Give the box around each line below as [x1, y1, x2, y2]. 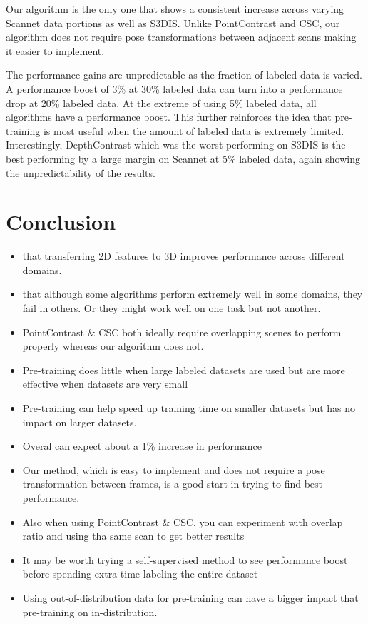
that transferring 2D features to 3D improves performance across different [22, 248, 345, 263]
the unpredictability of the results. [6, 165, 155, 180]
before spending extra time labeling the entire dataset [22, 566, 258, 581]
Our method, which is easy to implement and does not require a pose [22, 462, 325, 477]
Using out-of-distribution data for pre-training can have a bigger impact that [22, 590, 359, 605]
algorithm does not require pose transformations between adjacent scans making [6, 29, 357, 44]
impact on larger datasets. [22, 414, 137, 429]
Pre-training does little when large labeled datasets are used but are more [22, 362, 345, 377]
